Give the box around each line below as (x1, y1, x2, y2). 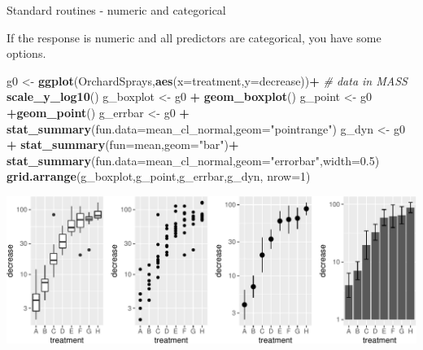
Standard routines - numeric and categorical (7, 2, 226, 18)
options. (7, 45, 46, 62)
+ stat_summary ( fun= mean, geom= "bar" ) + (7, 136, 239, 153)
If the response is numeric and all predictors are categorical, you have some (7, 28, 382, 46)
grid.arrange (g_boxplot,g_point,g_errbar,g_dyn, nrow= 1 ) (7, 168, 311, 185)
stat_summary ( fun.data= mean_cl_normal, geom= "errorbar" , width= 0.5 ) (7, 151, 380, 168)
